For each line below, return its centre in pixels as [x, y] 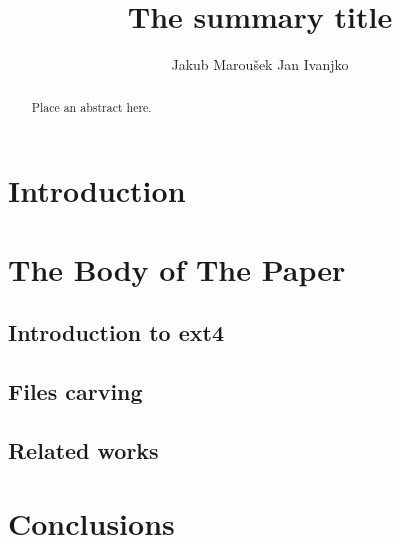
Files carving [75, 390]
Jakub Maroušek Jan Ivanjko [260, 64]
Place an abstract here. [91, 106]
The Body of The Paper [177, 268]
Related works [83, 449]
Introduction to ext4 [116, 332]
